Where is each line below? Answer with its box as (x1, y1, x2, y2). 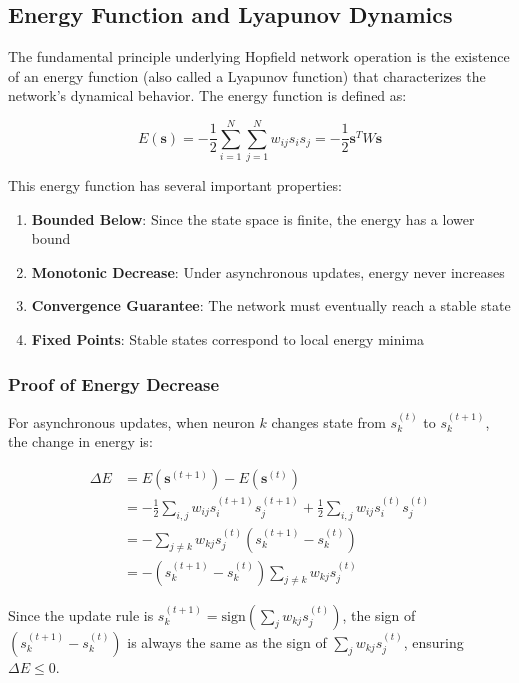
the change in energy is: (8, 431, 153, 452)
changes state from (271, 411, 386, 432)
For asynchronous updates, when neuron (8, 411, 255, 432)
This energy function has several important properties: (8, 175, 342, 196)
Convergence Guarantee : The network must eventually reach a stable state (31, 295, 511, 316)
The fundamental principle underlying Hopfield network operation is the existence (8, 46, 510, 67)
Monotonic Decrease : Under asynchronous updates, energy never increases (31, 261, 505, 282)
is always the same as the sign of (127, 631, 327, 652)
